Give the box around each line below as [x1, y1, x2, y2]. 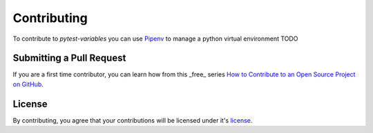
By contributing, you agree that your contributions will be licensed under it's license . [12, 116, 253, 124]
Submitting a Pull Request [12, 52, 126, 64]
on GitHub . [12, 80, 44, 88]
